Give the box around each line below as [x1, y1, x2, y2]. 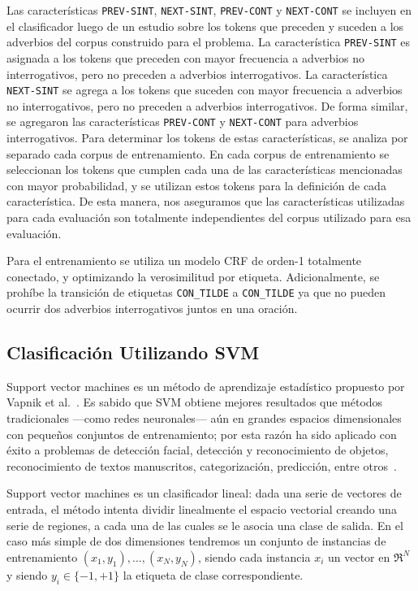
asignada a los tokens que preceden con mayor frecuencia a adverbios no [6, 49, 365, 66]
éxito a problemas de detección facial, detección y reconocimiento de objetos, [6, 441, 389, 458]
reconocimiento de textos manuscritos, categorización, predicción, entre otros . [6, 457, 397, 474]
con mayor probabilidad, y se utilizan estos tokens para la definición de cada [6, 176, 386, 193]
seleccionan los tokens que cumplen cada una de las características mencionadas [6, 161, 403, 178]
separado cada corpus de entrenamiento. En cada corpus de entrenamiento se [6, 145, 390, 162]
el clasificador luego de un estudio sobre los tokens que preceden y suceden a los [6, 17, 404, 34]
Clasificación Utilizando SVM [6, 339, 260, 364]
